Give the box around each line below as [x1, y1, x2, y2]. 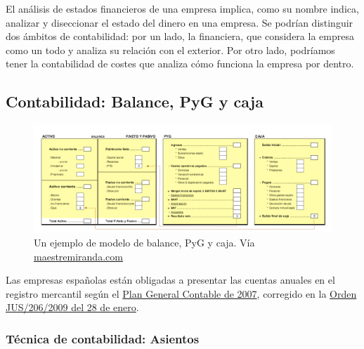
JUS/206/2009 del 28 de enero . [6, 300, 139, 315]
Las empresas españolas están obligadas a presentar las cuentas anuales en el [6, 272, 335, 287]
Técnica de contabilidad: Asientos [6, 329, 200, 347]
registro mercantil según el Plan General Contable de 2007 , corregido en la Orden [6, 286, 357, 301]
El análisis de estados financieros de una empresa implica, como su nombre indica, [6, 1, 359, 15]
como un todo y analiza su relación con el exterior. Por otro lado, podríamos [6, 42, 335, 57]
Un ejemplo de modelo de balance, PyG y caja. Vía [34, 235, 255, 250]
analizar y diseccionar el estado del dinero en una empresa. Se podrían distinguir [6, 15, 353, 29]
